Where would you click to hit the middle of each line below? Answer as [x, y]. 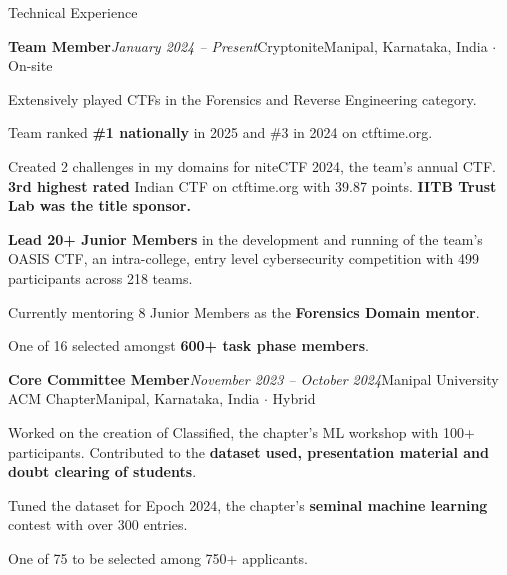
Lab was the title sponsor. [99, 205]
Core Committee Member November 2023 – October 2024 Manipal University [253, 378]
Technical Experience [73, 12]
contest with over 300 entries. [98, 524]
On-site [30, 65]
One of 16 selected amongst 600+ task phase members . [188, 345]
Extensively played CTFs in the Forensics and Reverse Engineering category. [242, 98]
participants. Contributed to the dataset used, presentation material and [249, 451]
